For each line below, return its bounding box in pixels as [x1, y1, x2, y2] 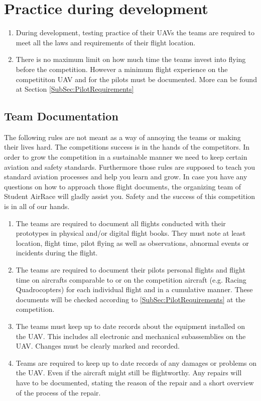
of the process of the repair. [16, 387, 101, 397]
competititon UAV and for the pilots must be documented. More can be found [16, 74, 257, 84]
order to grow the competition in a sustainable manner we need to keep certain [4, 152, 247, 162]
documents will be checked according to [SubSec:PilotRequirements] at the [16, 294, 245, 304]
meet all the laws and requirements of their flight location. [16, 37, 196, 47]
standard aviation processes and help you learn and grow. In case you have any [4, 171, 247, 182]
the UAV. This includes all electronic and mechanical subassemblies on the [16, 330, 246, 341]
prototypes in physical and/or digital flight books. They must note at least [16, 228, 246, 238]
